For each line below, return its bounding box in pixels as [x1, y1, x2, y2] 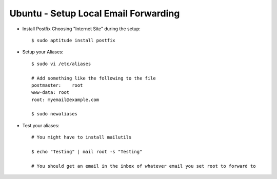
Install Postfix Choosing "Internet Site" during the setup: [22, 26, 141, 32]
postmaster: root [31, 82, 83, 88]
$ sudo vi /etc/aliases [31, 61, 91, 67]
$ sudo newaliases [31, 111, 78, 117]
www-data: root [31, 90, 70, 95]
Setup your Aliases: [22, 49, 64, 55]
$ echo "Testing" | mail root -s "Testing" [31, 149, 143, 155]
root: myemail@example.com [31, 96, 100, 103]
